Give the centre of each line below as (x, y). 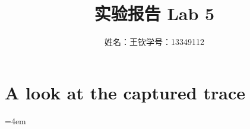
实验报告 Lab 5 (154, 13)
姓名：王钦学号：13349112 (154, 42)
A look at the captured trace (125, 92)
